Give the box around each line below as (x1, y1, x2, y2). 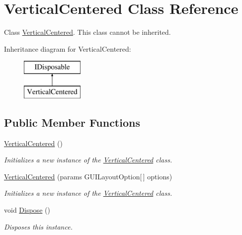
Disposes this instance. (4, 221, 73, 232)
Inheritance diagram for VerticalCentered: (4, 43, 131, 54)
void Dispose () (4, 205, 50, 215)
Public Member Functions (4, 114, 140, 130)
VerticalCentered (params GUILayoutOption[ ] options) (4, 171, 172, 181)
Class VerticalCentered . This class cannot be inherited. (4, 27, 171, 37)
